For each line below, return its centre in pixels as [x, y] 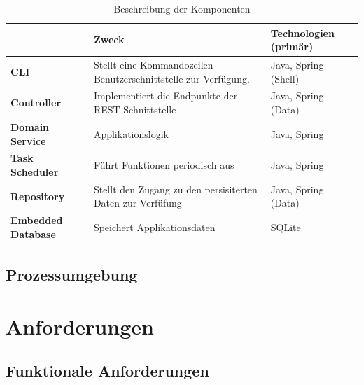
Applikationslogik [131, 133]
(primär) [292, 47]
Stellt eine [115, 65]
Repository [38, 196]
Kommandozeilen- [178, 65]
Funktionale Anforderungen [107, 371]
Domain [30, 126]
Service [28, 140]
